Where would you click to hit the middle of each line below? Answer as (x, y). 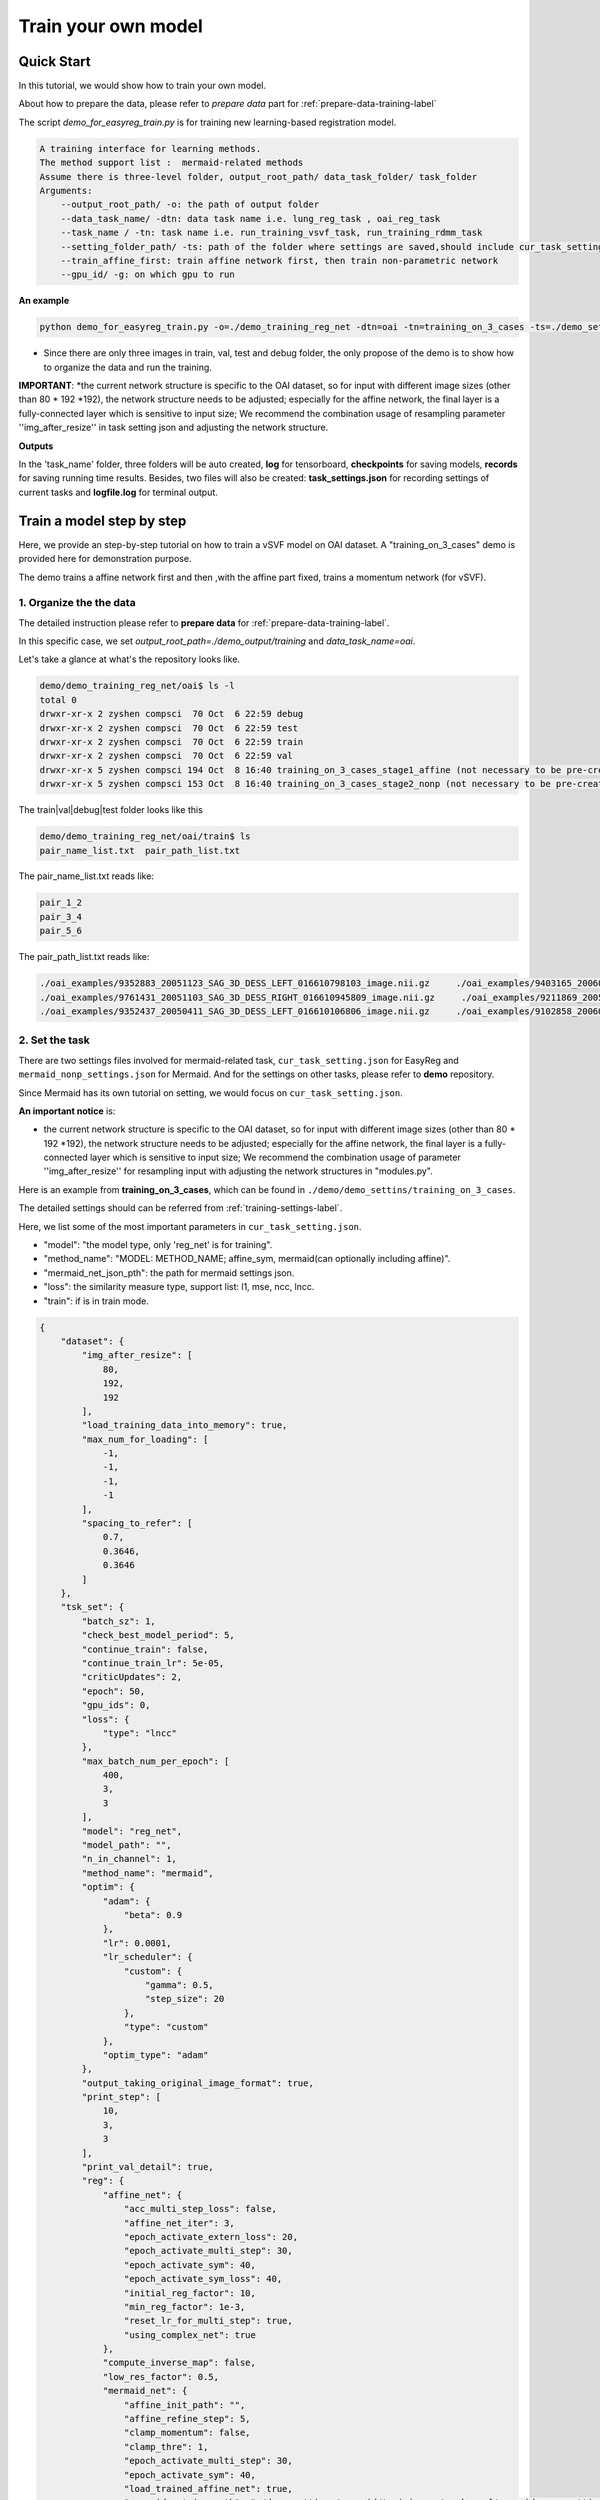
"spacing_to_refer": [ (137, 1523)
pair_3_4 (61, 916)
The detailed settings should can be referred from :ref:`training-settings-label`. (180, 1208)
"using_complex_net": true (190, 2334)
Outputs (36, 446)
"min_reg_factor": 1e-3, (184, 2306)
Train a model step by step (102, 520)
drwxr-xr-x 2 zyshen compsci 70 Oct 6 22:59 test (169, 728)
